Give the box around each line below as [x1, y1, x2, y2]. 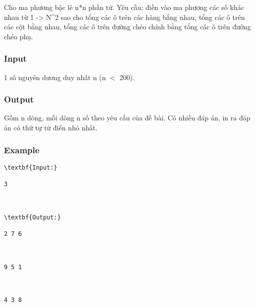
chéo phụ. [4, 31, 33, 41]
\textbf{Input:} [4, 164, 58, 171]
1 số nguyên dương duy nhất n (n [4, 72, 106, 82]
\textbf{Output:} [4, 213, 61, 221]
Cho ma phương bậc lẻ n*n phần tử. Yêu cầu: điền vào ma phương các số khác [4, 2, 244, 12]
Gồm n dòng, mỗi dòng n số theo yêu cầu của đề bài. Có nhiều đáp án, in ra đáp [4, 112, 251, 123]
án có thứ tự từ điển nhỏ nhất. [4, 122, 98, 132]
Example [4, 143, 40, 156]
